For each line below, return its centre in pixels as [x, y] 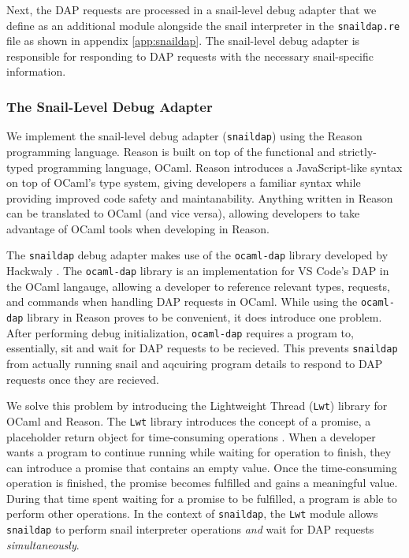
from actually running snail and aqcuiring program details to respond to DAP [195, 363]
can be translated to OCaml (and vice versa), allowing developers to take [183, 213]
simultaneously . [43, 544]
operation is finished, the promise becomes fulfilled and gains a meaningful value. [202, 483]
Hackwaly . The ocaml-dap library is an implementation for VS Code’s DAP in [198, 271]
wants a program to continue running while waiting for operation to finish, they [199, 452]
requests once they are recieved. [83, 379]
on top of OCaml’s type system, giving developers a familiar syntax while [184, 182]
